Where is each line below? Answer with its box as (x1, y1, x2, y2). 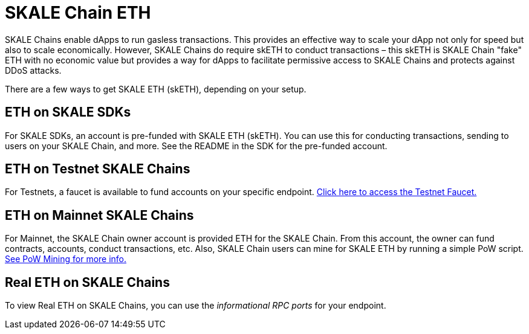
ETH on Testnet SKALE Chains (5, 161, 190, 177)
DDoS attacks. (5, 65, 62, 75)
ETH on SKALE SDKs (5, 104, 131, 120)
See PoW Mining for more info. (5, 254, 127, 265)
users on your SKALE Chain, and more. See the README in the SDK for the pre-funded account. (5, 140, 388, 151)
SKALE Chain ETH (5, 2, 151, 23)
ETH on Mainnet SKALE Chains (5, 207, 194, 223)
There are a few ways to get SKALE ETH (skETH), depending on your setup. (5, 83, 307, 94)
